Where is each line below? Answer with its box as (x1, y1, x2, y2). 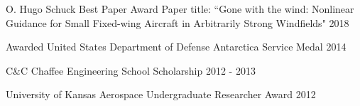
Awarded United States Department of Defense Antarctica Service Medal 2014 (6, 39, 347, 54)
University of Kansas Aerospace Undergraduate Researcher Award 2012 (6, 87, 316, 102)
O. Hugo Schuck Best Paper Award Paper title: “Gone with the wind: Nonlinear (6, 1, 354, 16)
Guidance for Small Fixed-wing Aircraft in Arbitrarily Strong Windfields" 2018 (6, 15, 349, 30)
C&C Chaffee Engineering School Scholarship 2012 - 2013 (6, 63, 256, 78)
